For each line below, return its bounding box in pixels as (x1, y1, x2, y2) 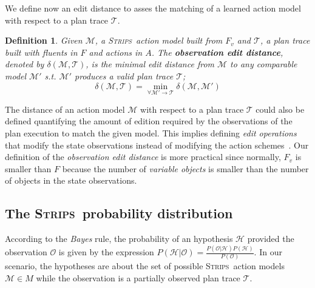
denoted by (5, 58, 44, 70)
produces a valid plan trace (75, 69, 174, 82)
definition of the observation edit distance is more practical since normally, (5, 150, 281, 163)
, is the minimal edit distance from (86, 58, 214, 70)
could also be (256, 102, 305, 115)
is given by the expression (58, 246, 154, 258)
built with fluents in (5, 45, 78, 58)
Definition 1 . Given (5, 34, 83, 47)
